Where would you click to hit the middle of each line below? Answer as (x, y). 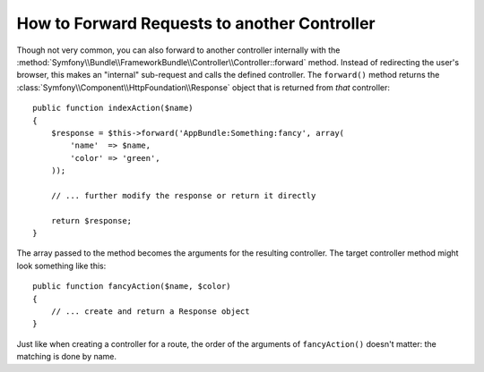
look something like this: (61, 266)
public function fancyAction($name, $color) (132, 287)
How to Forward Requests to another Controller (196, 23)
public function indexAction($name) (113, 108)
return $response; (91, 220)
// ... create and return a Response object (150, 311)
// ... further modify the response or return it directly (183, 195)
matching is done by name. (66, 357)
